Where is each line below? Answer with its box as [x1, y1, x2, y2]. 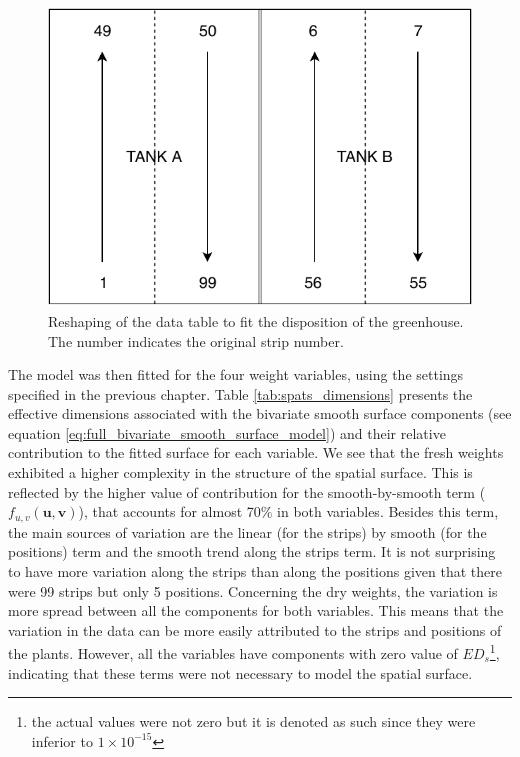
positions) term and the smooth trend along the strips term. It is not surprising [8, 541, 496, 562]
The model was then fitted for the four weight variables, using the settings [8, 364, 464, 385]
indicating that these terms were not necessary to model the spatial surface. [8, 662, 473, 683]
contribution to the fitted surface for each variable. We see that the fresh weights [8, 442, 504, 463]
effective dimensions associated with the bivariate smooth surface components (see [8, 403, 512, 424]
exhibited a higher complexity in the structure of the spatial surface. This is [8, 462, 473, 483]
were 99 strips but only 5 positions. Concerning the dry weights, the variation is [8, 580, 498, 601]
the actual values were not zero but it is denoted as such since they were [31, 711, 476, 732]
